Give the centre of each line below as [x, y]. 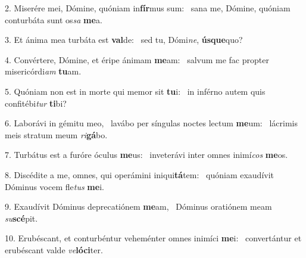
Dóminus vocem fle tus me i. [54, 186]
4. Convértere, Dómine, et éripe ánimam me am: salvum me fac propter [137, 59]
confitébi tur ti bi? [36, 103]
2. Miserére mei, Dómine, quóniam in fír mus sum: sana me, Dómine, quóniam [148, 8]
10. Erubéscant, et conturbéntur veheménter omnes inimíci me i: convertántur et [153, 238]
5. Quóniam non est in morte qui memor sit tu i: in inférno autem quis [135, 91]
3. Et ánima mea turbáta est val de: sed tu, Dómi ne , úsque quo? [124, 40]
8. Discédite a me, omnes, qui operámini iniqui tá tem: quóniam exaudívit [140, 174]
